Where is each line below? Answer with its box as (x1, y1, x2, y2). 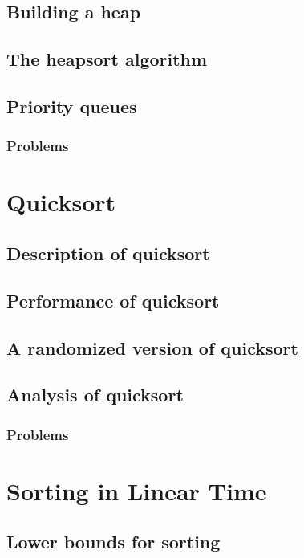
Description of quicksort (6, 240, 210, 265)
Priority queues (6, 93, 137, 118)
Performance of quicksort (6, 287, 220, 312)
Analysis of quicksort (6, 382, 184, 407)
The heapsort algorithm (6, 47, 208, 71)
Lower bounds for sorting (6, 529, 221, 554)
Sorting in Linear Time (6, 474, 267, 507)
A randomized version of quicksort (6, 335, 298, 360)
